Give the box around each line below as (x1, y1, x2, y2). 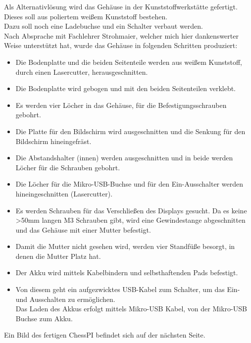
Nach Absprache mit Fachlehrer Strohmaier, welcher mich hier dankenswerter (4, 30, 239, 41)
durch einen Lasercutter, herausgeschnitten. (15, 66, 148, 77)
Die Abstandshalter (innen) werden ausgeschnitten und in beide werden (15, 152, 233, 163)
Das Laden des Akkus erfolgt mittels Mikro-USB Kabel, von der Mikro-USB (15, 303, 247, 314)
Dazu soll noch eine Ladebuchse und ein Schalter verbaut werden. (4, 21, 203, 31)
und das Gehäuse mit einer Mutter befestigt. (15, 224, 151, 235)
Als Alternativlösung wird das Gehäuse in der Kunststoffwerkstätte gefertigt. (4, 1, 238, 11)
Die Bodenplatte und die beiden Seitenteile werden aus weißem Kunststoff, (15, 56, 242, 67)
